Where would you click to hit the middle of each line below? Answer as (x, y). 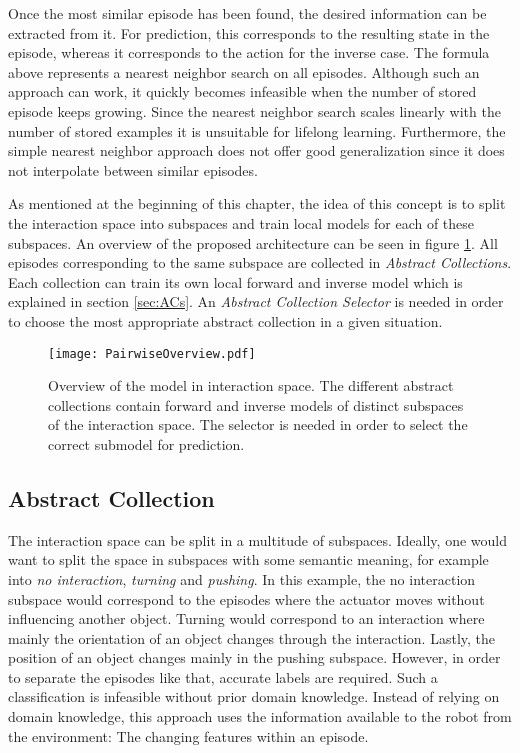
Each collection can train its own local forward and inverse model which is (235, 281)
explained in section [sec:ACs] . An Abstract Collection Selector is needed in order (256, 301)
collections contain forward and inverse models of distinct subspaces (256, 404)
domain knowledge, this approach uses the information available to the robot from (260, 716)
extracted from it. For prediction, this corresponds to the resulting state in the (249, 32)
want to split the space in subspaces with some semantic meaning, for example (248, 559)
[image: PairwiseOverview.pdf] (152, 353)
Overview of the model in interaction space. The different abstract (251, 385)
